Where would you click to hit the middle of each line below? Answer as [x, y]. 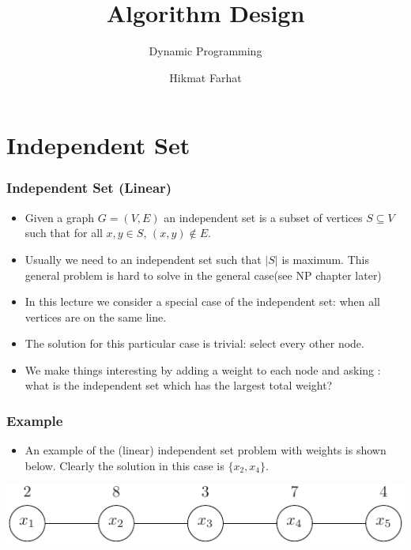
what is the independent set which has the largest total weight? [179, 385]
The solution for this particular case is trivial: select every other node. [194, 343]
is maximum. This [325, 259]
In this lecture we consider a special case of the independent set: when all [202, 301]
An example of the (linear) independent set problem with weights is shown [205, 450]
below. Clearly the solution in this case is [124, 465]
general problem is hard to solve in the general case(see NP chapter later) [203, 275]
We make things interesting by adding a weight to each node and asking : [203, 369]
